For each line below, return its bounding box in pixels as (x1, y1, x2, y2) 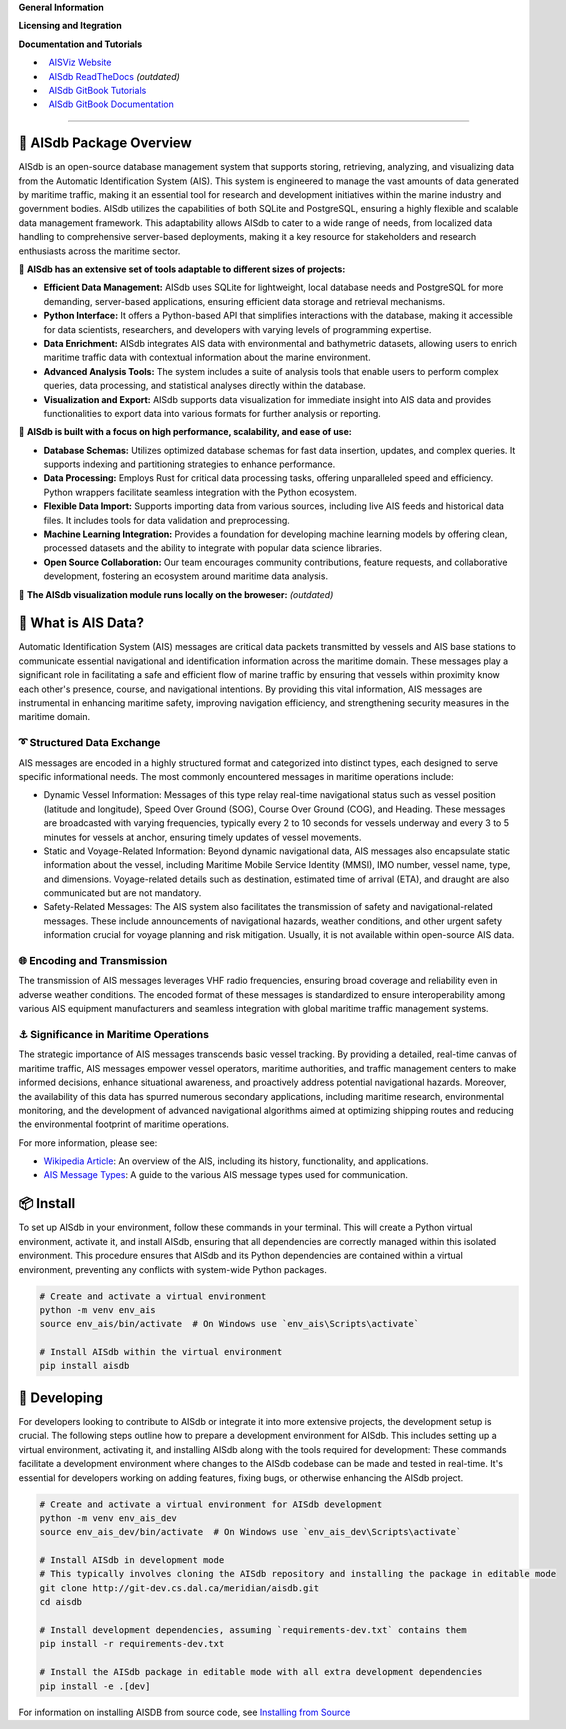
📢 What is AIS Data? (18, 615, 145, 632)
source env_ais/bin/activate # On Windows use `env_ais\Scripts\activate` (39, 1318, 420, 1330)
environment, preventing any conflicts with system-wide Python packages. (18, 1263, 327, 1275)
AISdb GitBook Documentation (48, 98, 174, 110)
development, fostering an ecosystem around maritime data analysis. (43, 570, 329, 582)
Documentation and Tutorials (18, 38, 143, 50)
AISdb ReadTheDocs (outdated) (48, 70, 180, 82)
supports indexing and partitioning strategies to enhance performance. (43, 458, 336, 470)
